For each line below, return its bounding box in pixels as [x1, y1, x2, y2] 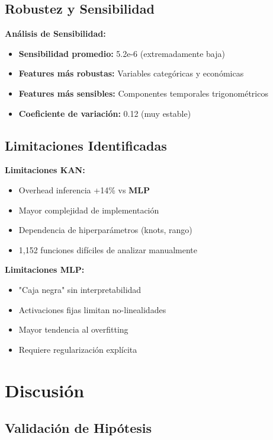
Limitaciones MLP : [5, 263, 85, 276]
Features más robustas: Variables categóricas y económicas [18, 67, 244, 79]
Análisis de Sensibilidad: [5, 27, 106, 40]
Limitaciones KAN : [5, 164, 85, 176]
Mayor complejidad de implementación [18, 203, 159, 216]
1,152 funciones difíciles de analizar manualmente [18, 243, 197, 256]
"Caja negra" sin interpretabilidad [18, 283, 142, 295]
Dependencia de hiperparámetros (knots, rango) [18, 224, 192, 236]
